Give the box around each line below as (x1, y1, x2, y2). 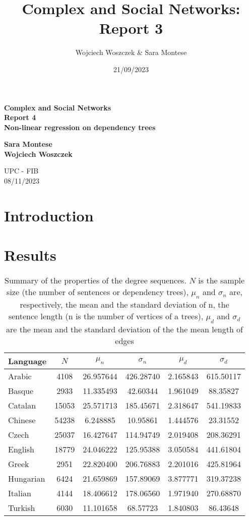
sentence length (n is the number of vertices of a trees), (8, 310, 204, 322)
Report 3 (99, 18, 163, 38)
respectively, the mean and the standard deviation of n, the (20, 299, 229, 311)
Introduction (4, 205, 94, 225)
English (8, 443, 34, 455)
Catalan (8, 399, 36, 411)
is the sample (198, 274, 245, 286)
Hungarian (8, 472, 45, 484)
